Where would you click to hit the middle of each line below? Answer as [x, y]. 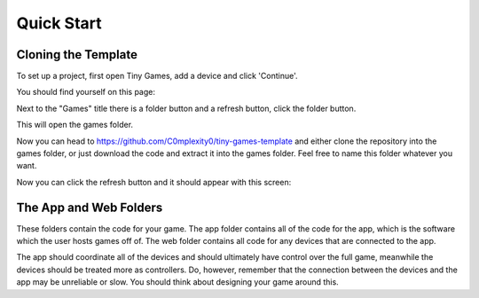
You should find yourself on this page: [86, 92]
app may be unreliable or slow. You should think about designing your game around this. [177, 282]
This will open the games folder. [75, 125]
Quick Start [59, 23]
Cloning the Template [77, 55]
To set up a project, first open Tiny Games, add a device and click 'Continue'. [157, 76]
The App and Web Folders [90, 207]
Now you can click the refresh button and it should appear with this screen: [154, 182]
